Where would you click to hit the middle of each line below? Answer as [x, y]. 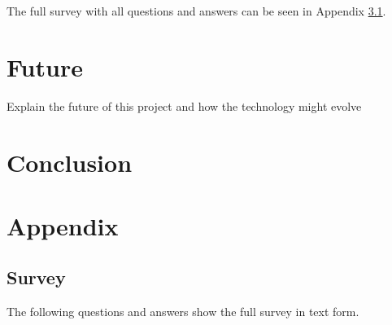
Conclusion [70, 162]
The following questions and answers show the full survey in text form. [183, 312]
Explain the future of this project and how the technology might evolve [184, 105]
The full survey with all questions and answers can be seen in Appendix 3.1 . [196, 11]
